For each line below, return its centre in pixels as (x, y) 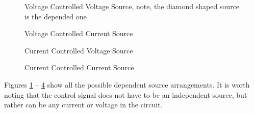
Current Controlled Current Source (79, 67)
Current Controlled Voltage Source (79, 50)
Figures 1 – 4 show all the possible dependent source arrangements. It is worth (127, 84)
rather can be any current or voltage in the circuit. (83, 105)
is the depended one (56, 16)
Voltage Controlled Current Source (79, 33)
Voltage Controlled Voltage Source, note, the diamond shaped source (132, 6)
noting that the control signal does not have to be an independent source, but (126, 94)
